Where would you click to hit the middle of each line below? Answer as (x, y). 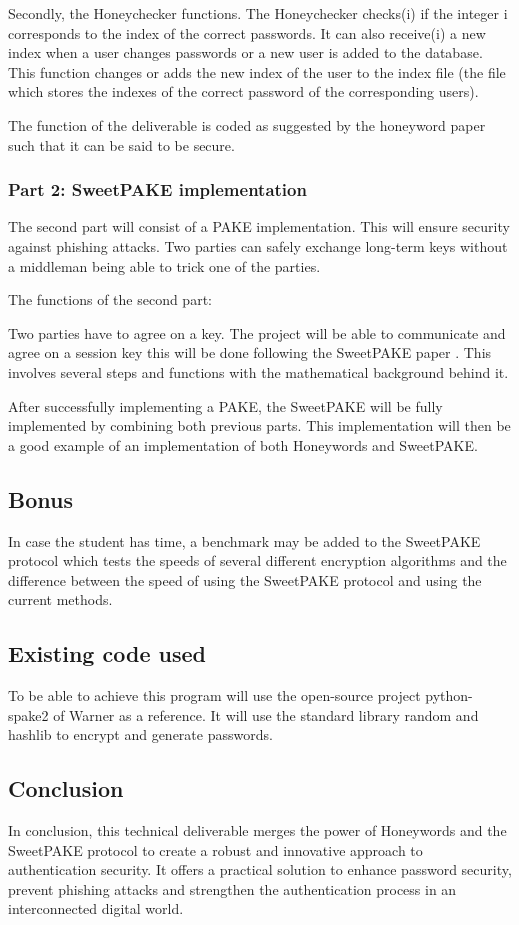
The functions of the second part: (110, 299)
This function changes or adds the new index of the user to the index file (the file (257, 71)
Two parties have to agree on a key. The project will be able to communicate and (257, 332)
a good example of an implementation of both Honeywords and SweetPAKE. (243, 444)
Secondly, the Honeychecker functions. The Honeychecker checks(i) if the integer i (258, 13)
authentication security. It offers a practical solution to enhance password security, (260, 869)
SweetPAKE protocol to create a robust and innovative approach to (215, 849)
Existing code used (107, 653)
